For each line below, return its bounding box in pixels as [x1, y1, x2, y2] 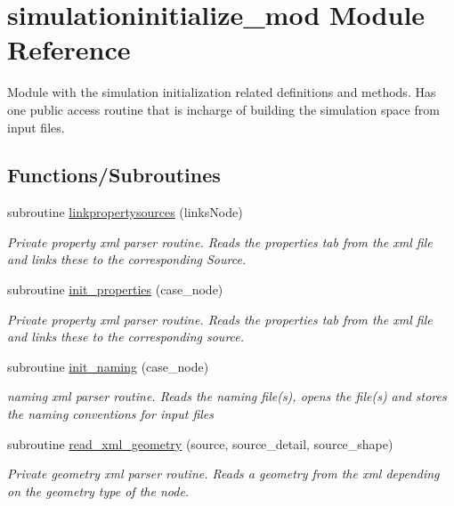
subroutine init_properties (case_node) [7, 280, 223, 299]
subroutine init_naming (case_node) [7, 357, 209, 375]
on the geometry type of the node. [7, 481, 190, 500]
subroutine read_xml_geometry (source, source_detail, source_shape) [7, 434, 393, 453]
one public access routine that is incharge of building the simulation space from [7, 100, 440, 118]
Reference [7, 31, 131, 68]
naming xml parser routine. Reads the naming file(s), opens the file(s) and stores [7, 387, 447, 406]
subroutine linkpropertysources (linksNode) [7, 203, 243, 221]
